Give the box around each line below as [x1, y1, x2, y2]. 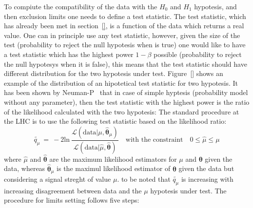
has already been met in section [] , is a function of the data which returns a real [4, 20, 244, 31]
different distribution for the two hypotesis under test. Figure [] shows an [4, 68, 223, 78]
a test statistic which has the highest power [4, 49, 134, 59]
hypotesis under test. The [150, 185, 227, 195]
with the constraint [125, 136, 183, 144]
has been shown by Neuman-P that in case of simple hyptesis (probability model [4, 87, 248, 97]
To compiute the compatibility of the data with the [4, 1, 157, 11]
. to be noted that [117, 174, 171, 184]
